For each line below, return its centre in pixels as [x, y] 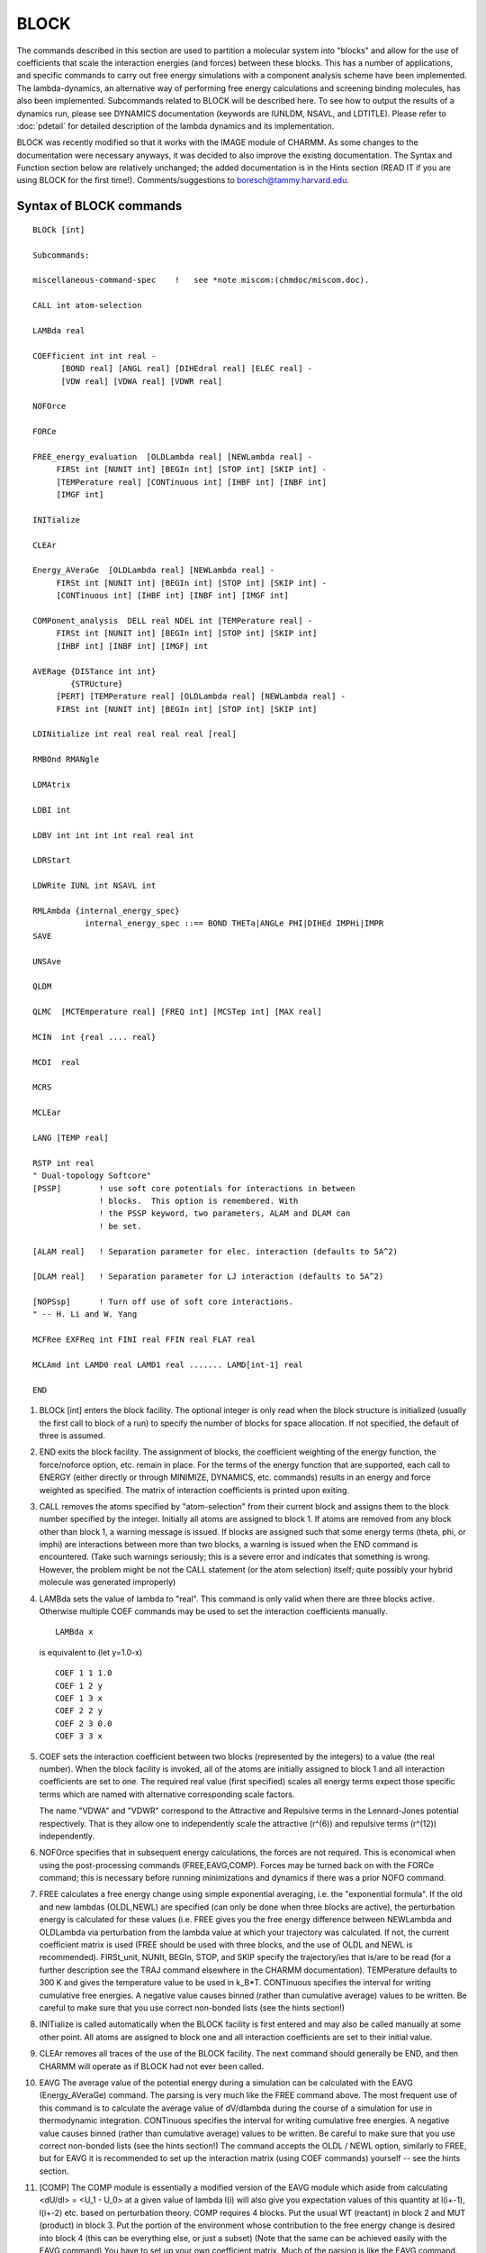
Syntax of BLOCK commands [99, 206]
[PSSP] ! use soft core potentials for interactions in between [194, 1188]
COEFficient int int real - [94, 356]
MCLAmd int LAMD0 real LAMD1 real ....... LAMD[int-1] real [168, 1365]
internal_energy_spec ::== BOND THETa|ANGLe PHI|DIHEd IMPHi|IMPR [234, 923]
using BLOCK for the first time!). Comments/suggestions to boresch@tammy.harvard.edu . [183, 180]
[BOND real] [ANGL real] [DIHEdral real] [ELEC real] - [187, 369]
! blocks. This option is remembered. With [199, 1200]
